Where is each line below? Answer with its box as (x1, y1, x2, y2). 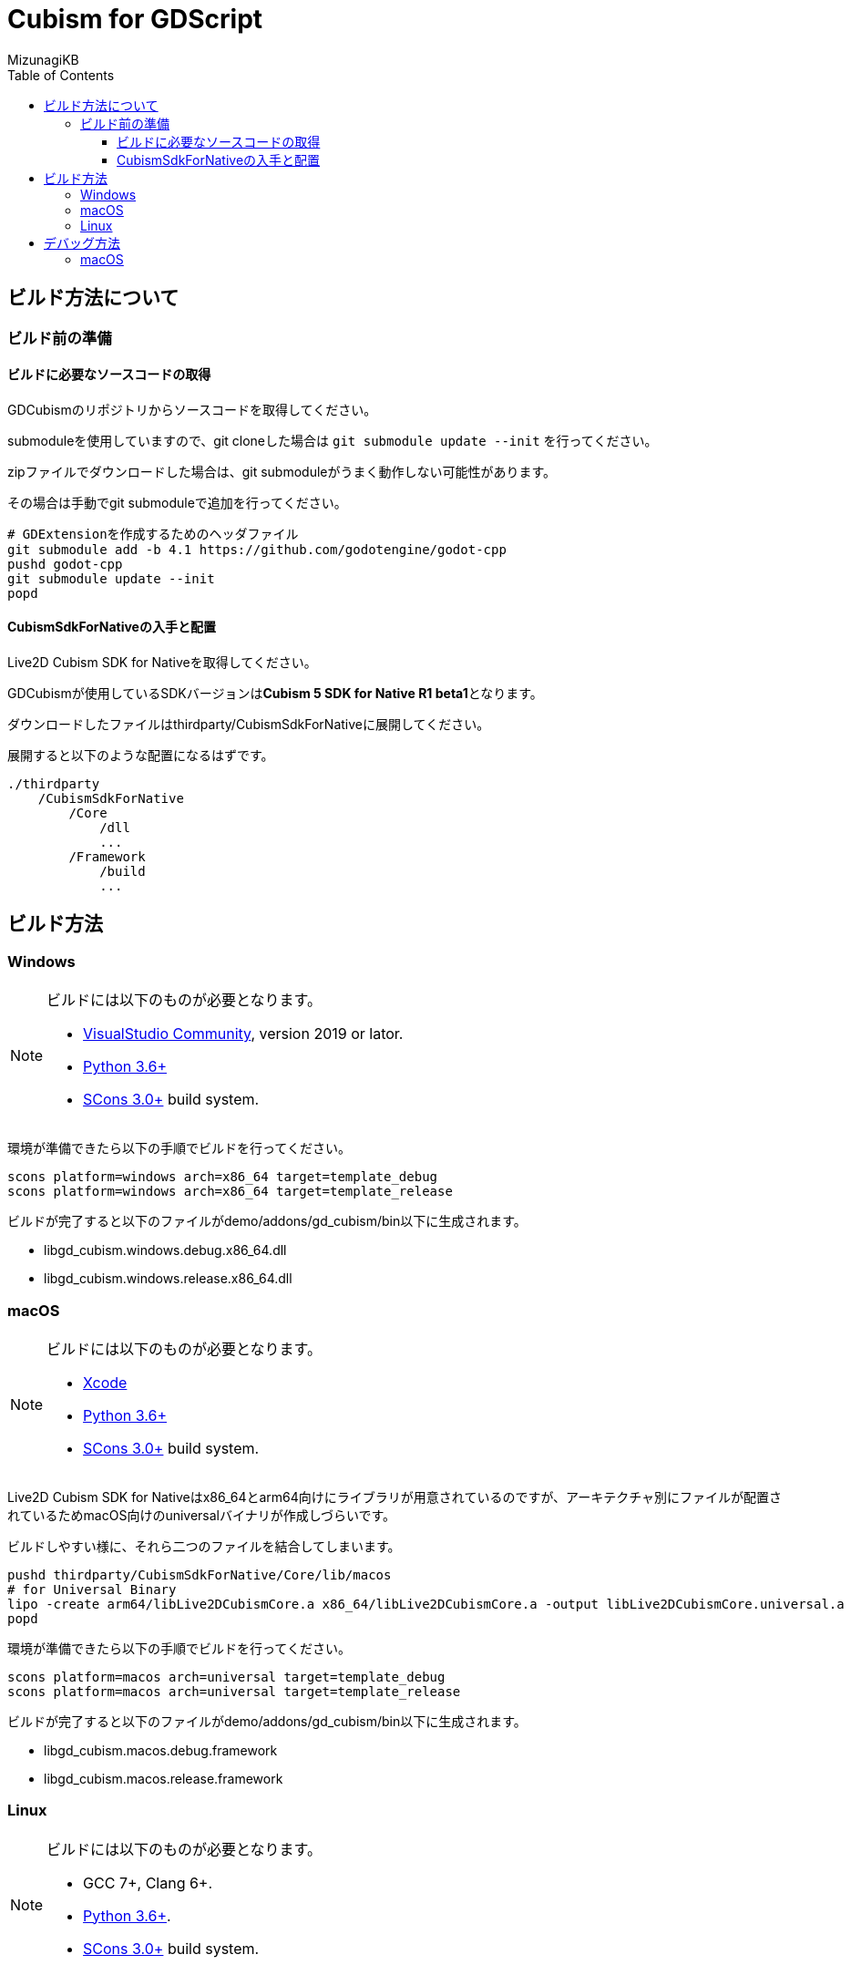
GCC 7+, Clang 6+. (83, 1873, 213, 1892)
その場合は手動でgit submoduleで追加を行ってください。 (7, 494, 347, 510)
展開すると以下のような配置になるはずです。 (7, 747, 274, 764)
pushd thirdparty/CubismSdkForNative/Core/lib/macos (7, 1568, 392, 1582)
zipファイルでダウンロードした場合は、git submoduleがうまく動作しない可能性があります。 (7, 463, 557, 479)
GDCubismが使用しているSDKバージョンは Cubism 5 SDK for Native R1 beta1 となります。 (7, 685, 543, 702)
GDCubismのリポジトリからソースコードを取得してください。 (7, 401, 377, 417)
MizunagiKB (7, 51, 79, 67)
